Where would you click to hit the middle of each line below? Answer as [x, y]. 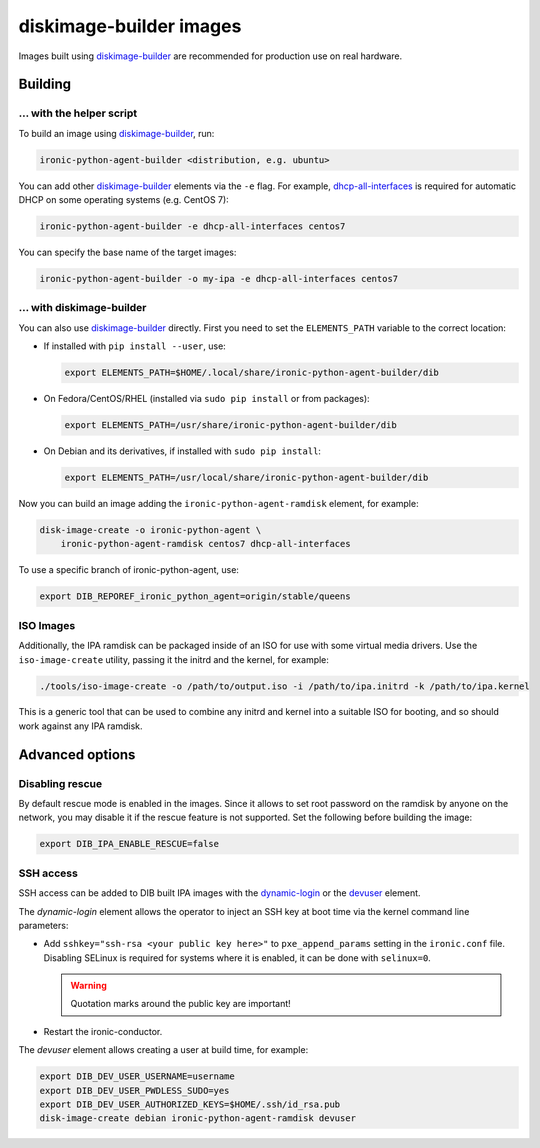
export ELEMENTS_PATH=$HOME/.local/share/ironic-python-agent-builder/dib [252, 373]
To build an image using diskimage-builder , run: [116, 133]
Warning [88, 986]
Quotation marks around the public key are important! [181, 1004]
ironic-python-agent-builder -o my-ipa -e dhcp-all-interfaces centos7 [219, 279]
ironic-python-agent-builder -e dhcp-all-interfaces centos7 [192, 226]
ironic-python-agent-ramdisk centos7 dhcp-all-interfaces [205, 544]
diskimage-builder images [130, 26]
